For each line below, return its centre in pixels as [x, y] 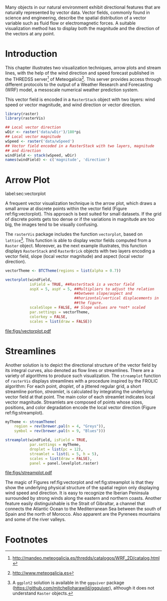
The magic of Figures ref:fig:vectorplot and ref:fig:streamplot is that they [80, 482]
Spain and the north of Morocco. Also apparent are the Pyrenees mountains [83, 514]
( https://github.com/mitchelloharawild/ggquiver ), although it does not [83, 588]
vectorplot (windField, [29, 280]
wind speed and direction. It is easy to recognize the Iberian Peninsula [77, 493]
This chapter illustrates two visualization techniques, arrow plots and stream [83, 67]
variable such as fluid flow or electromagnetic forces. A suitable [70, 23]
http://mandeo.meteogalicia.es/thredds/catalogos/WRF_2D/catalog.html [86, 558]
